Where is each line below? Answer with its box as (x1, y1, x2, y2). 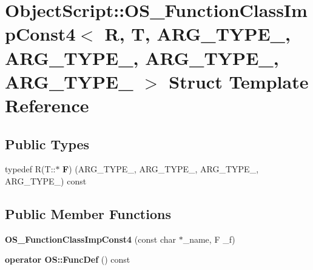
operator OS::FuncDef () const (5, 253, 130, 266)
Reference (5, 92, 89, 117)
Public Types (5, 134, 90, 153)
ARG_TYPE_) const (5, 174, 87, 187)
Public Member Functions (5, 204, 171, 223)
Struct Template (169, 69, 309, 93)
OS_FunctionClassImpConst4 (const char (5, 232, 176, 245)
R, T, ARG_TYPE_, (104, 21, 291, 46)
